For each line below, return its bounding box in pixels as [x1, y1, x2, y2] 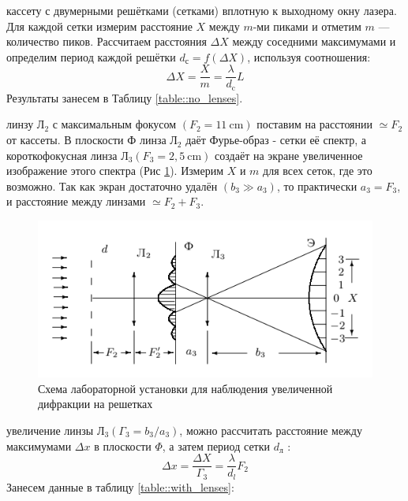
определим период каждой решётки [6, 48, 176, 65]
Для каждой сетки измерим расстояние [6, 17, 193, 34]
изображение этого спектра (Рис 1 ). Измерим [6, 162, 224, 179]
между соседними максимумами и [232, 33, 396, 50]
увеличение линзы [6, 421, 94, 438]
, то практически [276, 177, 357, 194]
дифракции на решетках [38, 395, 153, 412]
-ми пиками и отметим [253, 17, 361, 34]
